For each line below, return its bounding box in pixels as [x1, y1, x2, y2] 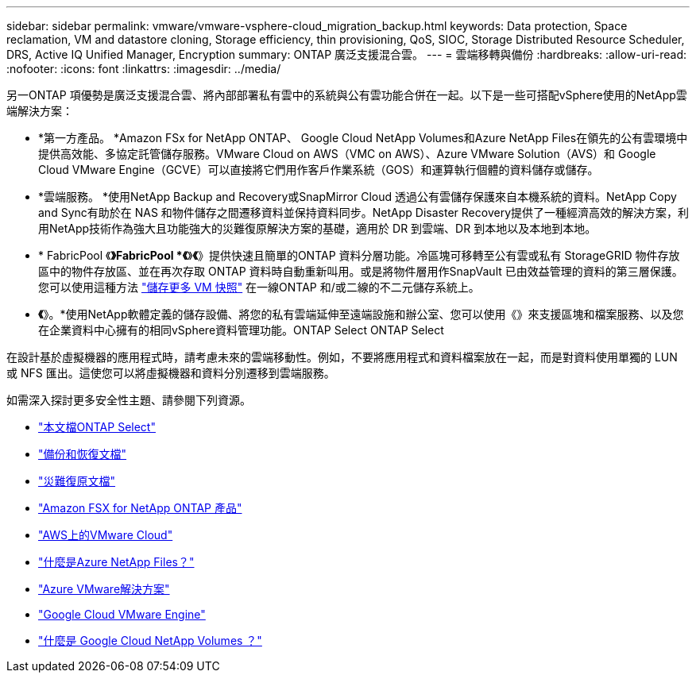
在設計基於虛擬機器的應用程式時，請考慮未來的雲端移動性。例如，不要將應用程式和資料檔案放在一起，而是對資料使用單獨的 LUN [6, 350, 678, 364]
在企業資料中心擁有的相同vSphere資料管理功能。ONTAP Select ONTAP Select [38, 323, 444, 337]
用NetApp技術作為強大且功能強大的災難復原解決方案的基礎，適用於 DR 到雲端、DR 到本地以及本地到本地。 [38, 222, 597, 235]
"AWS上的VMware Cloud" [38, 528, 173, 542]
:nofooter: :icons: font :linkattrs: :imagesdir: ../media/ [6, 62, 281, 75]
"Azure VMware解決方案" [38, 582, 170, 596]
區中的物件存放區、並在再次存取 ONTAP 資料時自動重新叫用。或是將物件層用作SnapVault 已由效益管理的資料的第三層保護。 [38, 264, 683, 278]
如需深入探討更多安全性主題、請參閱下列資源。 [6, 393, 251, 407]
